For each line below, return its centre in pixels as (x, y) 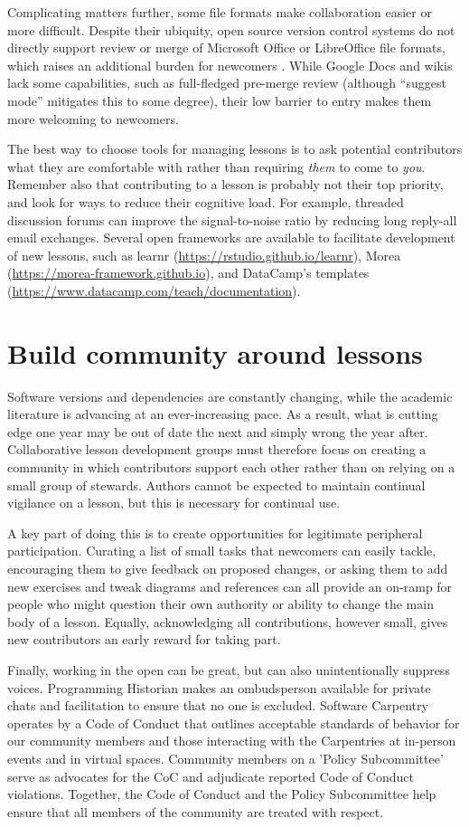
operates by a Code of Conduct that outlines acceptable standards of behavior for (234, 722)
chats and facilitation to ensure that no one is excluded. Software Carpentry (218, 705)
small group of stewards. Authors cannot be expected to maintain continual (216, 485)
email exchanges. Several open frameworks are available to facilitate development (231, 238)
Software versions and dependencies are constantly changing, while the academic (230, 396)
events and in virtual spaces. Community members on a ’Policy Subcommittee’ (225, 758)
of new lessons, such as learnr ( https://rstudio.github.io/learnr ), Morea (204, 255)
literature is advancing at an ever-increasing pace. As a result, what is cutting (223, 414)
